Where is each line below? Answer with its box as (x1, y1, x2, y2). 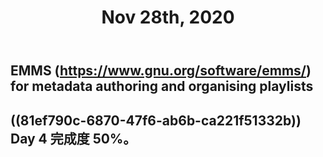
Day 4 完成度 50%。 (10, 130, 137, 147)
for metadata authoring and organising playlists (10, 78, 314, 95)
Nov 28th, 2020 (101, 6, 235, 29)
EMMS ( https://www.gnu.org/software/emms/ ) (10, 62, 312, 80)
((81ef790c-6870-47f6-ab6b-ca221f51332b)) (10, 112, 302, 129)
